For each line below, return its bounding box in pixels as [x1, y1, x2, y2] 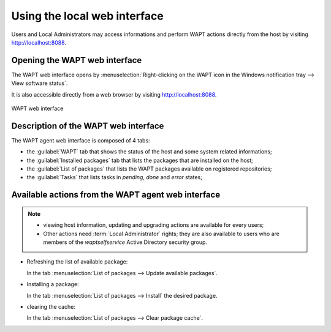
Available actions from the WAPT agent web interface [11, 190, 221, 200]
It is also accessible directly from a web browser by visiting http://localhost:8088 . [11, 90, 217, 98]
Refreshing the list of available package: [26, 258, 128, 265]
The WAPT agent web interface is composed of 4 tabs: [11, 136, 150, 144]
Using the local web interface [11, 9, 164, 23]
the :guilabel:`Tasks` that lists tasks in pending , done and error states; [26, 174, 202, 181]
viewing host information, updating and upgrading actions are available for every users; [43, 221, 264, 229]
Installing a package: [26, 281, 79, 288]
